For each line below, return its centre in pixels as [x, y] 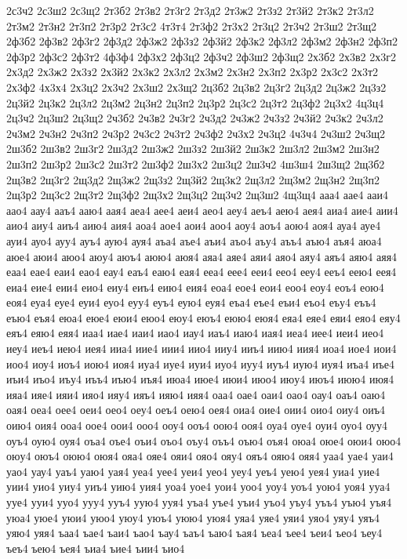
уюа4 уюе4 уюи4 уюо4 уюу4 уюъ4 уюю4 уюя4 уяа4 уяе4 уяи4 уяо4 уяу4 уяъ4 [193, 517]
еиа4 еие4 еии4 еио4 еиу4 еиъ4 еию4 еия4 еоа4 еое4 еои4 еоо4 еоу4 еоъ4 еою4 [195, 287]
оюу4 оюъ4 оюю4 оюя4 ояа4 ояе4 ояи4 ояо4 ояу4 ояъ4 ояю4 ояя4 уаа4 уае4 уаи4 [200, 456]
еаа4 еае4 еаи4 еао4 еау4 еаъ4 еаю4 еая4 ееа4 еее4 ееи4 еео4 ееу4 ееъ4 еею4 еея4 [202, 272]
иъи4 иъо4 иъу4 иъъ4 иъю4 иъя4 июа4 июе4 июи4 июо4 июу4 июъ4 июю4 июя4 [200, 379]
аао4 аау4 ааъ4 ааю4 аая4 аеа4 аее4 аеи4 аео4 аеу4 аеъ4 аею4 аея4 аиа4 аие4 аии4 [202, 210]
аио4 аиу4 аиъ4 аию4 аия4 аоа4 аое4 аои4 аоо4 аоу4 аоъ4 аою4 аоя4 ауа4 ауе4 [194, 225]
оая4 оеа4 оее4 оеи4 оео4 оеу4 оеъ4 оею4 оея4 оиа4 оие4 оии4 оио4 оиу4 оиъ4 [196, 410]
